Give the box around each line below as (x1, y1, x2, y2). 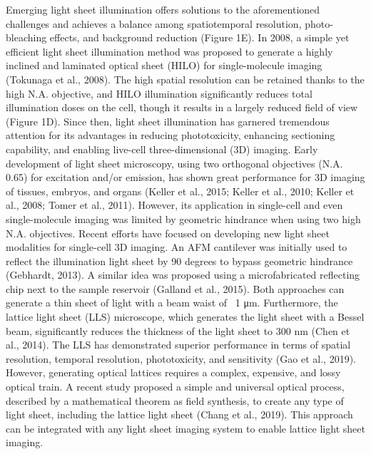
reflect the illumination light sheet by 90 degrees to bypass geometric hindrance (6, 253, 353, 268)
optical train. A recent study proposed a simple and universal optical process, (6, 379, 345, 394)
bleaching (6, 30, 47, 45)
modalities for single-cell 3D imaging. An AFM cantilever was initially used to (6, 239, 347, 254)
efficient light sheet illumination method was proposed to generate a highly (6, 43, 333, 58)
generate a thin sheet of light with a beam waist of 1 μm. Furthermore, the (6, 295, 338, 310)
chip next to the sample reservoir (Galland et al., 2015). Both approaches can (6, 281, 345, 296)
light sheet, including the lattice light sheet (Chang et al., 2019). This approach (6, 407, 353, 422)
